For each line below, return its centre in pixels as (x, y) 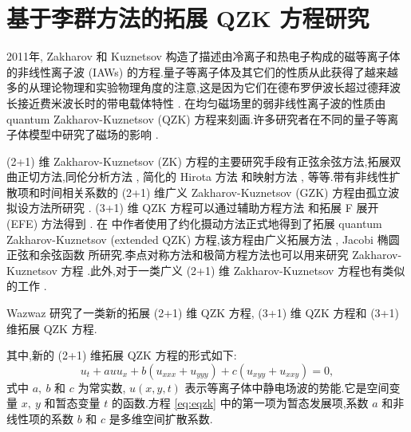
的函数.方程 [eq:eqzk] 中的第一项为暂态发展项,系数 (240, 403)
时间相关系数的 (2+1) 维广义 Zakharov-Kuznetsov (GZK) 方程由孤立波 (219, 192)
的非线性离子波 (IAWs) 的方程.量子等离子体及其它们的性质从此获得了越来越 (202, 71)
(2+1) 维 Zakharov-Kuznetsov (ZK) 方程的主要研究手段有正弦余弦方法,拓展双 (204, 161)
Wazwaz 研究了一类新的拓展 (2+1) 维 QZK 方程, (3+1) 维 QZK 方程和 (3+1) (203, 313)
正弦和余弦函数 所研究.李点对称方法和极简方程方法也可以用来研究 (178, 255)
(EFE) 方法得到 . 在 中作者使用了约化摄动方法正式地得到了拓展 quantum (194, 224)
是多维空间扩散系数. (161, 418)
